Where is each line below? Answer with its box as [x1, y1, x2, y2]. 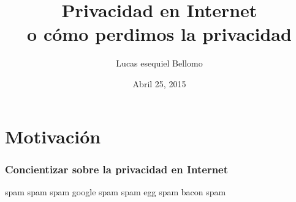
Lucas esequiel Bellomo [116, 57, 203, 70]
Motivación [5, 123, 101, 148]
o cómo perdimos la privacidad [27, 21, 292, 46]
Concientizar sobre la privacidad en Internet [5, 161, 229, 176]
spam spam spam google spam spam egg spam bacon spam [5, 185, 226, 198]
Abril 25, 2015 [132, 77, 186, 90]
